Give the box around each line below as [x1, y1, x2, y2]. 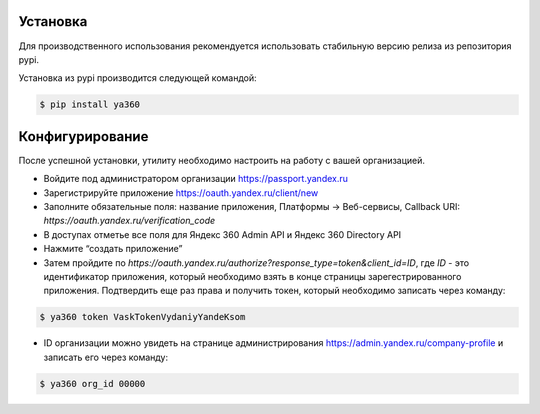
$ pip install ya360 [39, 99, 140, 110]
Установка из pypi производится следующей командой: [18, 72, 257, 84]
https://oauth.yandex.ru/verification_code [43, 215, 216, 227]
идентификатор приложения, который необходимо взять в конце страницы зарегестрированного [43, 270, 462, 282]
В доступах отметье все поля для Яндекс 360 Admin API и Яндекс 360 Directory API [43, 228, 402, 240]
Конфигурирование [18, 128, 149, 145]
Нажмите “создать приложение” [43, 243, 183, 255]
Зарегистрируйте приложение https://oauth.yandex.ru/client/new [43, 186, 319, 199]
